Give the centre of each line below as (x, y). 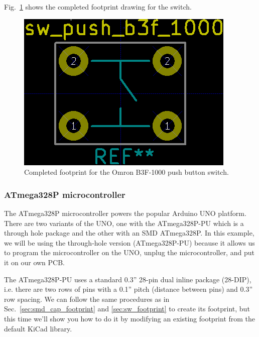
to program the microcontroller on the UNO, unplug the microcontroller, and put (129, 252)
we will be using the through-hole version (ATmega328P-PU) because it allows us (129, 242)
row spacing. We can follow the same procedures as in (87, 299)
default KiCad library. (38, 328)
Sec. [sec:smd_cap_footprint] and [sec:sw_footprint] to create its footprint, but (127, 309)
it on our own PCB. (34, 262)
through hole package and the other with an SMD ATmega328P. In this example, (129, 233)
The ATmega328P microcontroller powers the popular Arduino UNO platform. (125, 213)
